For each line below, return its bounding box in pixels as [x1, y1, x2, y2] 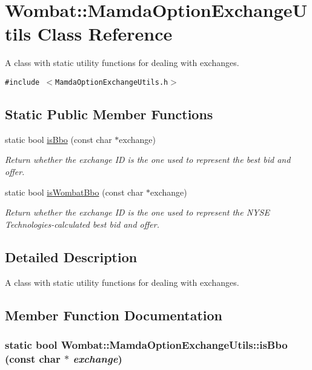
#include [5, 78, 40, 87]
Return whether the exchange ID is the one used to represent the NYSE [5, 206, 270, 219]
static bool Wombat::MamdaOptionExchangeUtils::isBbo [5, 337, 288, 352]
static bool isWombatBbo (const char [5, 185, 144, 198]
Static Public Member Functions [5, 104, 213, 123]
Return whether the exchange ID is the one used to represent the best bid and [5, 153, 291, 166]
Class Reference [37, 21, 173, 46]
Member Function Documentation [5, 305, 223, 324]
